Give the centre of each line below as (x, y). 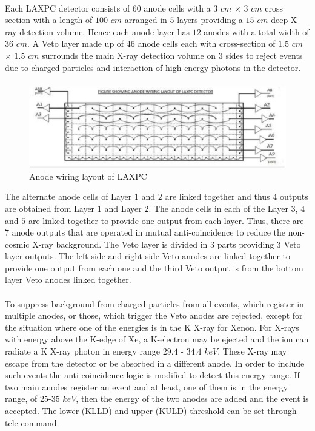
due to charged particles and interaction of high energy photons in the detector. (153, 67)
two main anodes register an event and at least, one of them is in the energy (147, 386)
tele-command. (32, 422)
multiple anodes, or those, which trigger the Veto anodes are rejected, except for (154, 315)
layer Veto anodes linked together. (68, 280)
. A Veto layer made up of (76, 43)
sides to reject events (264, 55)
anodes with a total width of (257, 31)
